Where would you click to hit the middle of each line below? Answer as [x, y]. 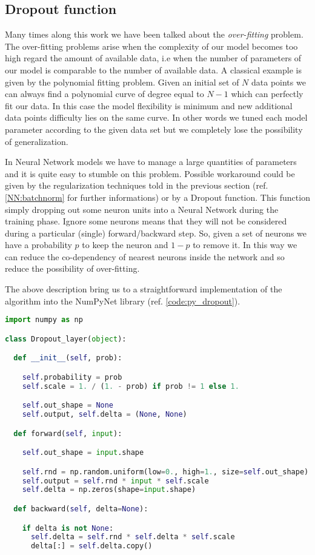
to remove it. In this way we [245, 245]
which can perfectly [267, 94]
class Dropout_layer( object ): [66, 339]
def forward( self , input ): [68, 433]
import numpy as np [44, 320]
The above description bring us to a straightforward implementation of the [144, 289]
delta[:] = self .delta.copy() [91, 546]
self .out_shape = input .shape [83, 453]
